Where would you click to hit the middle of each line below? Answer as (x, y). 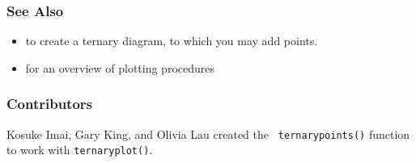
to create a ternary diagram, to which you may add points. (172, 41)
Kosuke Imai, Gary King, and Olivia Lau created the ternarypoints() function (208, 134)
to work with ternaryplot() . (80, 150)
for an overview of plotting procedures (120, 67)
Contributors (50, 104)
